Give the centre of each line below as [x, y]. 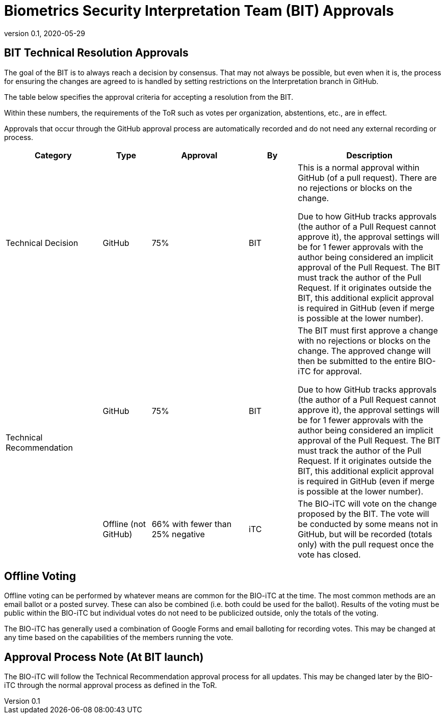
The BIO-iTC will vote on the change [367, 503]
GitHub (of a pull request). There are [367, 177]
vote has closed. [329, 554]
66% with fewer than [192, 524]
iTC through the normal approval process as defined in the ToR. [111, 685]
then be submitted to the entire [357, 361]
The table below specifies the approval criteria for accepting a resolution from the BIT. [149, 97]
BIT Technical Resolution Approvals [96, 53]
